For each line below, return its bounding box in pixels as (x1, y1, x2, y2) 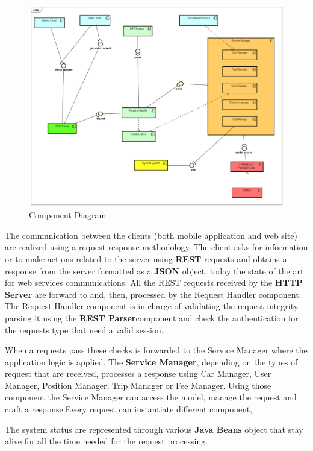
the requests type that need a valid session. (5, 323, 164, 336)
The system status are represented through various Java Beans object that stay (5, 423, 303, 435)
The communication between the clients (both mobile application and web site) (5, 229, 297, 241)
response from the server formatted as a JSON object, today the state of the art (5, 264, 304, 277)
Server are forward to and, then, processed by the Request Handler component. (5, 288, 302, 300)
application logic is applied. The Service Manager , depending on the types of (5, 355, 298, 368)
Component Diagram (29, 209, 107, 221)
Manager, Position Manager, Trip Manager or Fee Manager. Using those (5, 379, 271, 391)
